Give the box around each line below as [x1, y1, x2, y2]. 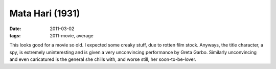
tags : [9, 32, 21, 38]
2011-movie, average [50, 32, 94, 38]
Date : [9, 26, 21, 32]
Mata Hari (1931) [9, 8, 80, 19]
